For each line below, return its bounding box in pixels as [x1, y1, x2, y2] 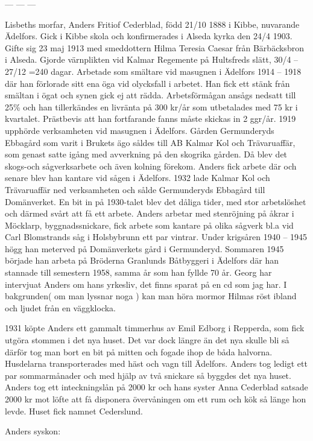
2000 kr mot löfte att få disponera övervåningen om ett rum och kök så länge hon [5, 393, 306, 405]
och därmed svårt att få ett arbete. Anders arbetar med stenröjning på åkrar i [5, 207, 294, 220]
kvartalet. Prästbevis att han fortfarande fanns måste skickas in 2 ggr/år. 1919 [5, 112, 296, 125]
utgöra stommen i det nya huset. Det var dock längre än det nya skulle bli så [5, 334, 289, 346]
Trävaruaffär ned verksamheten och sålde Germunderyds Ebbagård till [5, 183, 265, 195]
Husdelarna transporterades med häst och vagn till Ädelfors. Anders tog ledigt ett [5, 357, 308, 370]
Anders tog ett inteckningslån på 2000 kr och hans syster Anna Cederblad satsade [5, 381, 308, 393]
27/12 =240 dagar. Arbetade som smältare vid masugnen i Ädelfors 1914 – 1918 [5, 65, 302, 77]
